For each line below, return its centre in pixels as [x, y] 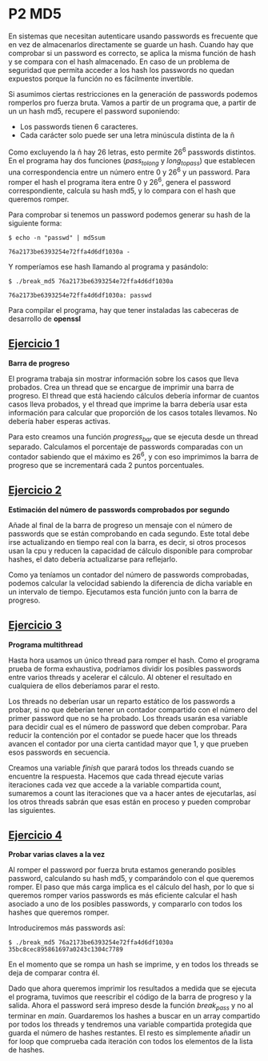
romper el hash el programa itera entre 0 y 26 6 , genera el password [120, 181]
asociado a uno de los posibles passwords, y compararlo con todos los [125, 904]
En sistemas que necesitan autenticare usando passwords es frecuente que [133, 36]
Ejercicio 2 [35, 490]
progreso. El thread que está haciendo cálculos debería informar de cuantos [134, 395]
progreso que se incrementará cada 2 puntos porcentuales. [106, 465]
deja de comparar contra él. [54, 973]
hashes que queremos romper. [59, 912]
